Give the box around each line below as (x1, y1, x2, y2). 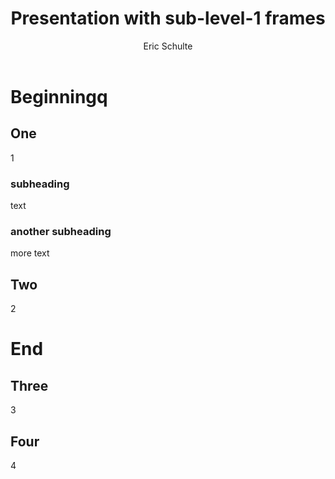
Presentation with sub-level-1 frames (10, 7, 326, 30)
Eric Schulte (143, 40, 193, 52)
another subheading (10, 224, 112, 238)
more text (10, 247, 50, 259)
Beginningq (10, 85, 108, 108)
